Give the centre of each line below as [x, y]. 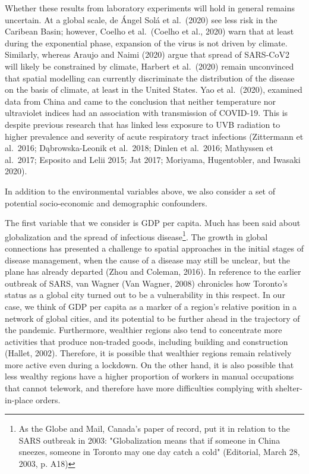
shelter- [289, 388]
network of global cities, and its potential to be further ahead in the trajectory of [152, 318]
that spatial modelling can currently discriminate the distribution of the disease [150, 78]
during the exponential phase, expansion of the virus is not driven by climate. [146, 43]
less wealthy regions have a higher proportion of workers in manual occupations [149, 376]
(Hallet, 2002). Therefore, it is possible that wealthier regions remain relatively [148, 353]
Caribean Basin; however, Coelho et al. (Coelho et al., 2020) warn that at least [149, 31]
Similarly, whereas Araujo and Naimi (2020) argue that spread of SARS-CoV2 [147, 54]
